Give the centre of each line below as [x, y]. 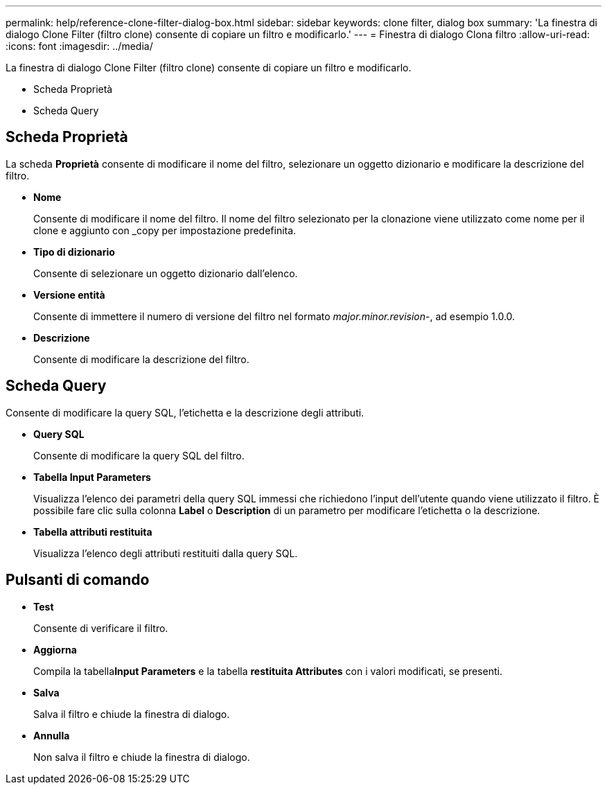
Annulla [52, 735]
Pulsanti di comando [78, 580]
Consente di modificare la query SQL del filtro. [139, 455]
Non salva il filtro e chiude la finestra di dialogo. [142, 757]
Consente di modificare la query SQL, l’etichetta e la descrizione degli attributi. [185, 412]
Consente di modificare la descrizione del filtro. [141, 359]
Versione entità [69, 295]
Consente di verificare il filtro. [101, 628]
